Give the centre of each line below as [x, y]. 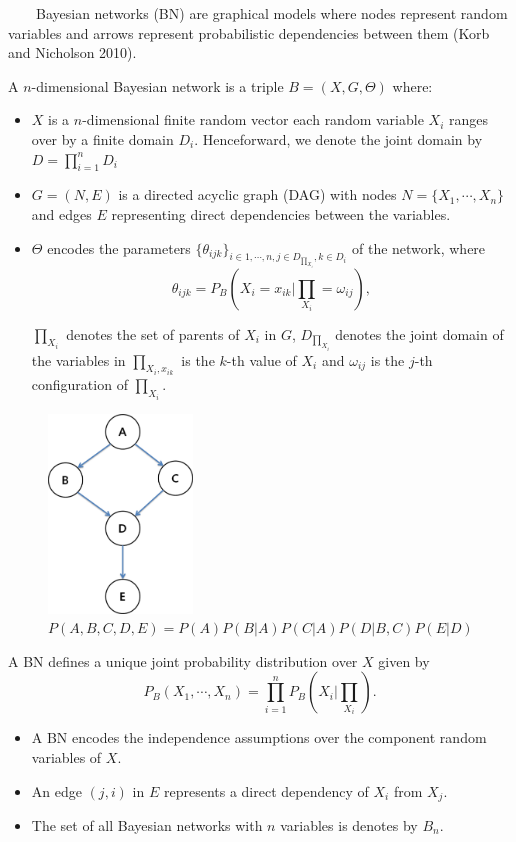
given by [404, 660]
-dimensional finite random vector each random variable [253, 119]
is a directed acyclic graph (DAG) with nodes [257, 194]
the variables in [78, 359]
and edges [61, 213]
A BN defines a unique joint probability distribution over [183, 660]
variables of [66, 756]
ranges [468, 119]
